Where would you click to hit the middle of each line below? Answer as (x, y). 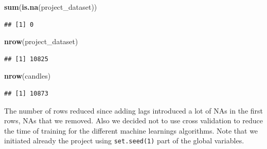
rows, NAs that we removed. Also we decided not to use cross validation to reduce (133, 120)
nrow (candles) (28, 76)
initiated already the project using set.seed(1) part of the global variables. (124, 141)
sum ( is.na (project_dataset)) (51, 7)
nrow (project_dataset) (41, 41)
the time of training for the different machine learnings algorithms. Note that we (131, 130)
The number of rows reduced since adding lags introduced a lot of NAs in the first (134, 110)
